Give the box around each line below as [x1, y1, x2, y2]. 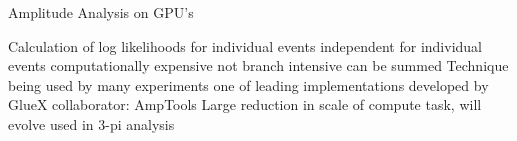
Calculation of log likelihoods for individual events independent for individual [8, 35, 483, 56]
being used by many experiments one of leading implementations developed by [8, 74, 489, 95]
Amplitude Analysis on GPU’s [8, 2, 194, 22]
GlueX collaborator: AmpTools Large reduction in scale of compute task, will [8, 94, 482, 115]
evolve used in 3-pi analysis [8, 113, 175, 134]
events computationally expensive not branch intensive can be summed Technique [8, 55, 509, 76]
